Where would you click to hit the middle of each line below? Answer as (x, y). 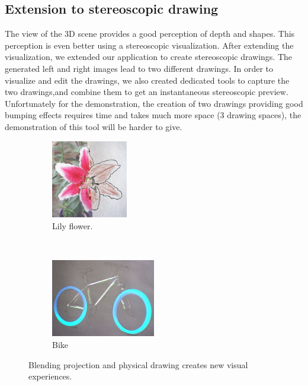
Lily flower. (73, 225)
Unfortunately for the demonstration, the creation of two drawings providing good (154, 103)
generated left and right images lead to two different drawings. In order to (139, 68)
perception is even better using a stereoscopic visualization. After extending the (149, 45)
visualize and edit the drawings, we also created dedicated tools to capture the (147, 80)
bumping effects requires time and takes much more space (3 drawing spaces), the (153, 115)
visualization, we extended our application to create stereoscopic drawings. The (148, 57)
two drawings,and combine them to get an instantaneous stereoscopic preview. (147, 92)
